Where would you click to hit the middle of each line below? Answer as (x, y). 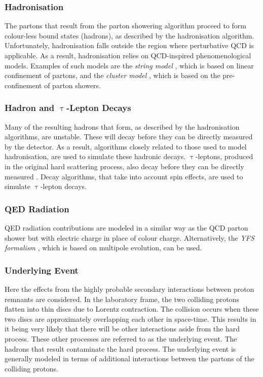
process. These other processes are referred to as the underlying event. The (121, 338)
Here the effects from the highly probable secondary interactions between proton (129, 289)
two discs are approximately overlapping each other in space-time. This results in (130, 318)
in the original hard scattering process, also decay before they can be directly (124, 166)
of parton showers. (73, 85)
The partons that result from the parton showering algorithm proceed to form (125, 26)
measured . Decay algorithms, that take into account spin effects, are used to (124, 176)
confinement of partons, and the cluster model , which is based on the (112, 75)
